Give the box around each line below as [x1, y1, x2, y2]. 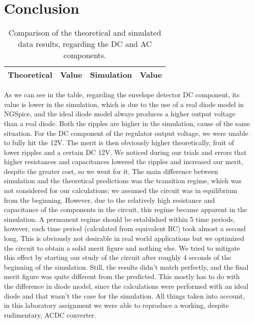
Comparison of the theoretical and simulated [8, 27, 161, 39]
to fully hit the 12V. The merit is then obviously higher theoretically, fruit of [4, 137, 234, 148]
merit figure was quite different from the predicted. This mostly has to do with [4, 271, 240, 281]
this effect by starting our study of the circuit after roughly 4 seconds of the [4, 252, 231, 262]
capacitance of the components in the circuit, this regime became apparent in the [4, 204, 247, 215]
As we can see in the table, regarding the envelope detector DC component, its [4, 89, 240, 100]
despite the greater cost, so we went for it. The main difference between [4, 166, 218, 176]
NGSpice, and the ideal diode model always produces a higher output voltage [4, 108, 235, 119]
